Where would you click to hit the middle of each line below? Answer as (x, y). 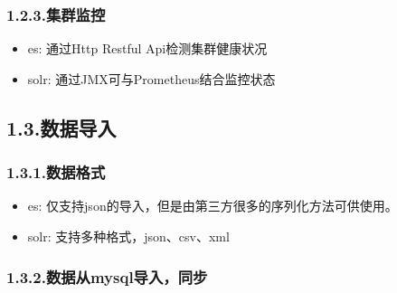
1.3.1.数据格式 (56, 172)
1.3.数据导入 (61, 127)
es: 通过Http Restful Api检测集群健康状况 (147, 48)
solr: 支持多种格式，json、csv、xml (128, 236)
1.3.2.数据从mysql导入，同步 (107, 276)
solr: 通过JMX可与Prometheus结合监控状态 (151, 78)
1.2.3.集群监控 (56, 14)
